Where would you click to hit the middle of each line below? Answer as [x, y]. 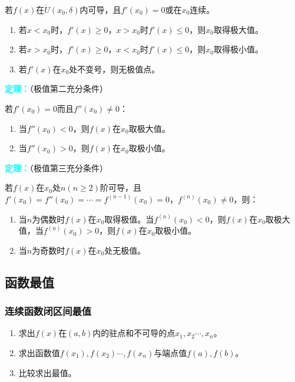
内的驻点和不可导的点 [134, 333]
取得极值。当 [129, 219]
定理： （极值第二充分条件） [56, 89]
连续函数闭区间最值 [48, 311]
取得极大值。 [238, 29]
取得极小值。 [238, 49]
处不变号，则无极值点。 [115, 69]
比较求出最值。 [47, 372]
